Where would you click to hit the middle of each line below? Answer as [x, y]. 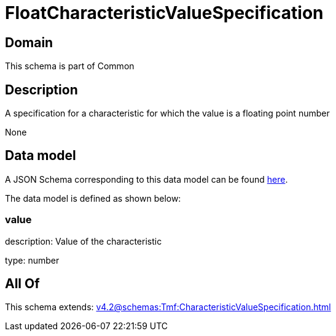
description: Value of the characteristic [84, 241]
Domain [29, 42]
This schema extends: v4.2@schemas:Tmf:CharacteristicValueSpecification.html [168, 307]
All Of [22, 284]
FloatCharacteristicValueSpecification [164, 13]
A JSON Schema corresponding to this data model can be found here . [147, 179]
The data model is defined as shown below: [93, 198]
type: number [32, 260]
